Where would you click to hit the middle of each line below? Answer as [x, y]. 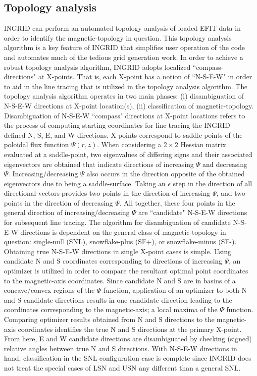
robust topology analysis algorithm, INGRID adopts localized [97, 67]
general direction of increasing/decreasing [67, 212]
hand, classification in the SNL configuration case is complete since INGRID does [128, 358]
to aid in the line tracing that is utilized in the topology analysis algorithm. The [126, 86]
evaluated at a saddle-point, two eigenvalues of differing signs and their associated [128, 154]
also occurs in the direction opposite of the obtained [166, 174]
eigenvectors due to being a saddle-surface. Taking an [85, 183]
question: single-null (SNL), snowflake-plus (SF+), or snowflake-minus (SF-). [120, 242]
